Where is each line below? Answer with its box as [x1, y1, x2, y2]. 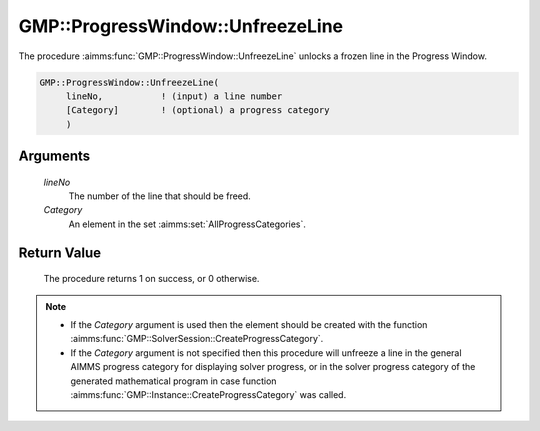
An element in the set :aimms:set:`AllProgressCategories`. [68, 218, 307, 230]
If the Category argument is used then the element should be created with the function [70, 319, 428, 331]
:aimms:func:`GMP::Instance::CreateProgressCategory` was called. [70, 389, 347, 401]
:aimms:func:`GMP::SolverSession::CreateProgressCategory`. [70, 333, 324, 345]
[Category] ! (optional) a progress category [65, 105, 330, 116]
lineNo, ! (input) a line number [65, 90, 283, 102]
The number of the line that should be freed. [68, 190, 252, 202]
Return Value [18, 244, 102, 261]
